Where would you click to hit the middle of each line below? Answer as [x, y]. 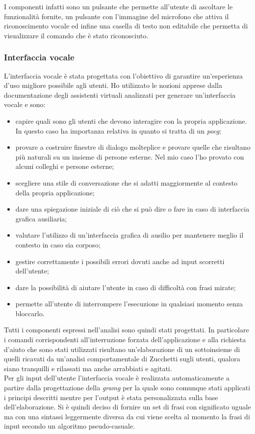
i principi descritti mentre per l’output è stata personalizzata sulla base [111, 397]
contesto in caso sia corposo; [58, 244]
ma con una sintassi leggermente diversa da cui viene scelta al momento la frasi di [127, 416]
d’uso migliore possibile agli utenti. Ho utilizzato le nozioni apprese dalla [113, 85]
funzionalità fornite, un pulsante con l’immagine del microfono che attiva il [116, 16]
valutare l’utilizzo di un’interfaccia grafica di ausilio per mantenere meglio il [129, 235]
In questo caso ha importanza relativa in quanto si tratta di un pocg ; [118, 130]
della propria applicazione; [55, 192]
